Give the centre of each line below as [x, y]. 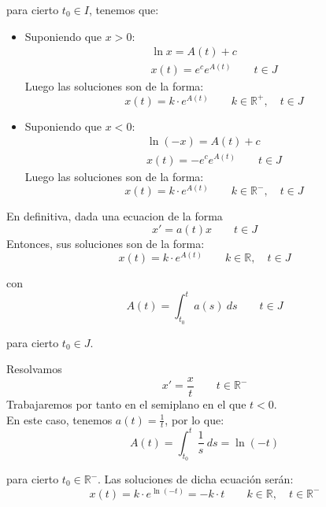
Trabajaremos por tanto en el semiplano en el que [126, 403]
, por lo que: [194, 419]
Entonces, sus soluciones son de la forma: [106, 243]
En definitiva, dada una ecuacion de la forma [115, 216]
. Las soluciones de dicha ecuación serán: [196, 479]
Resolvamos [34, 369]
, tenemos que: [124, 9]
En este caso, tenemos [59, 419]
